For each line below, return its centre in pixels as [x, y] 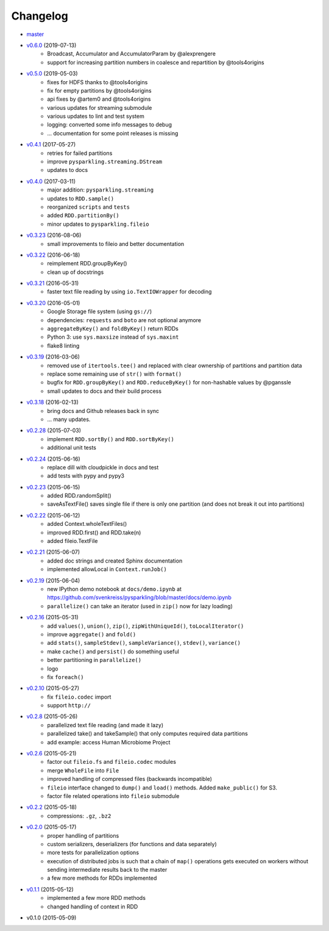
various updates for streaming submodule [100, 107]
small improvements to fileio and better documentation [116, 243]
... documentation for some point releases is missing [113, 133]
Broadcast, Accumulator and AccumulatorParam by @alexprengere [132, 54]
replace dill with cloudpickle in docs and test [103, 467]
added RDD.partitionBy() [83, 215]
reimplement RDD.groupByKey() [87, 264]
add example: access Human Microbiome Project [109, 742]
